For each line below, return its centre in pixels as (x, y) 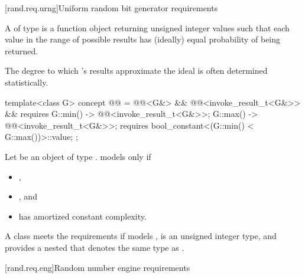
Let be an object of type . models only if (78, 156)
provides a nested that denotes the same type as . (95, 247)
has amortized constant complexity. (82, 216)
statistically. (27, 82)
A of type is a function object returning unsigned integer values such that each (147, 27)
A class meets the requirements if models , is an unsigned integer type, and (141, 236)
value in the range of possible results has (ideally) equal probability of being (143, 39)
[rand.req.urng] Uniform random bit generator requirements (111, 8)
